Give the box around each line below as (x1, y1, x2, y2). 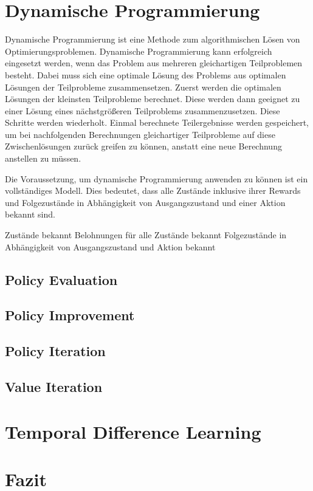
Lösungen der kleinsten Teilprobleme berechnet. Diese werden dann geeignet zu (5, 92, 300, 105)
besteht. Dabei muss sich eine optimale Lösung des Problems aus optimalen (5, 68, 286, 81)
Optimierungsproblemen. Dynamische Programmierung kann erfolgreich (5, 44, 272, 57)
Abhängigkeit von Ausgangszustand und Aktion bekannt (5, 240, 216, 253)
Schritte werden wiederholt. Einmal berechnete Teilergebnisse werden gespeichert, (5, 116, 309, 129)
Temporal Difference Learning (5, 419, 261, 444)
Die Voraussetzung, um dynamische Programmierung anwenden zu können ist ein (5, 172, 308, 185)
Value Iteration (5, 377, 103, 396)
